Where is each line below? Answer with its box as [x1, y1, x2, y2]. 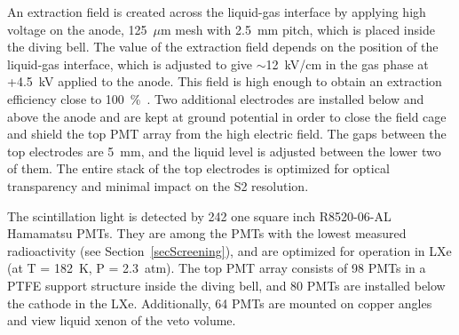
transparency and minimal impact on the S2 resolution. [7, 176, 309, 195]
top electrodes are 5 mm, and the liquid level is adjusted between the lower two [7, 141, 441, 160]
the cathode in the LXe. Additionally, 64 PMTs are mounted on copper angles [7, 293, 432, 312]
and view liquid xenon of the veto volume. [7, 311, 236, 330]
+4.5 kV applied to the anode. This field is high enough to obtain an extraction [7, 72, 442, 91]
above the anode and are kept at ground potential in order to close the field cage [7, 107, 447, 125]
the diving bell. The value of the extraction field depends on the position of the [7, 37, 439, 56]
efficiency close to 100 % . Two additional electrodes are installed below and [7, 89, 424, 108]
